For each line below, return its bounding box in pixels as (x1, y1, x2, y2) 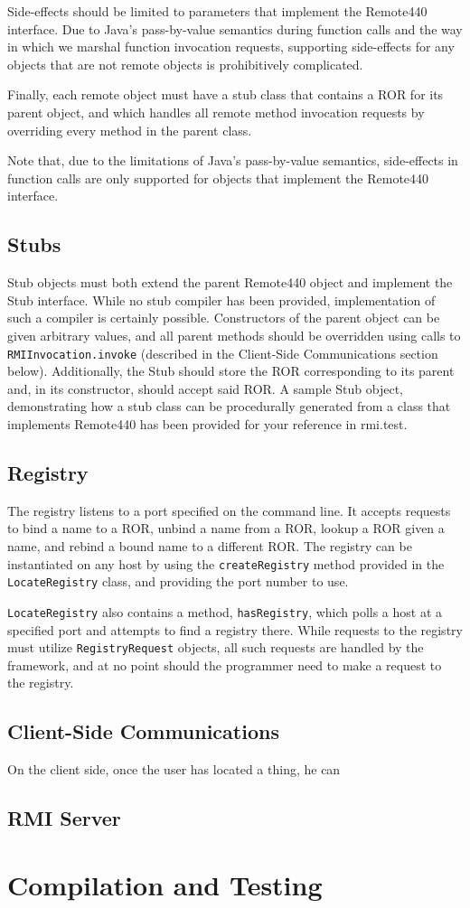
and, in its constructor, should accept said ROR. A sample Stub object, (7, 379, 403, 398)
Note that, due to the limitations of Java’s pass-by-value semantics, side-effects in (7, 151, 458, 170)
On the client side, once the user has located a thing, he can (7, 760, 341, 779)
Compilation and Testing (7, 866, 323, 903)
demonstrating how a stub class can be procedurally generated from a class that (7, 397, 451, 416)
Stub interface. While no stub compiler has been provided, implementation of (7, 290, 436, 309)
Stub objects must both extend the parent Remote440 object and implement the (7, 273, 453, 292)
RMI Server (7, 804, 121, 832)
